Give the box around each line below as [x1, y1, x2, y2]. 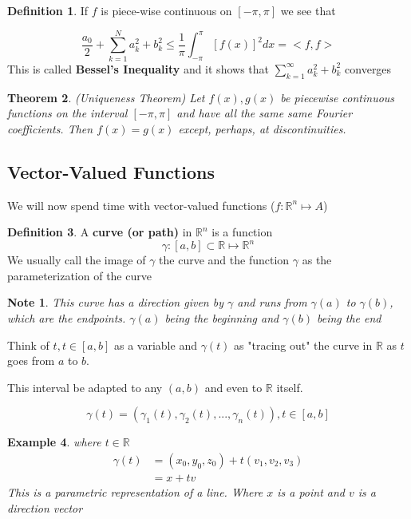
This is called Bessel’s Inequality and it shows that [7, 60, 269, 77]
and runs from [237, 294, 307, 311]
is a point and [277, 484, 345, 500]
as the [302, 252, 332, 268]
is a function [211, 224, 273, 240]
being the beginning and [164, 309, 279, 326]
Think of [7, 336, 49, 353]
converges [345, 60, 392, 77]
